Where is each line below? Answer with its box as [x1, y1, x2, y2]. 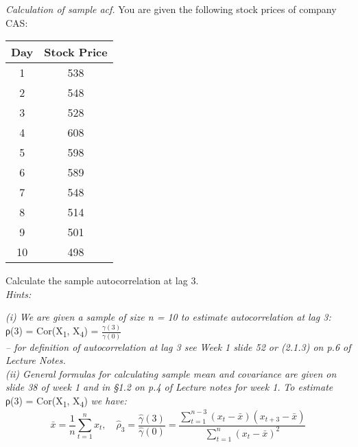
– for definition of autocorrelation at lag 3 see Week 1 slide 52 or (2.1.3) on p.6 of [5, 339, 351, 354]
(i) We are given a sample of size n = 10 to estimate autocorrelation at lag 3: [5, 310, 331, 324]
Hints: [5, 286, 32, 301]
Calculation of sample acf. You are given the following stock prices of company [5, 2, 337, 16]
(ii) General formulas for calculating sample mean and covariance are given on [5, 366, 337, 380]
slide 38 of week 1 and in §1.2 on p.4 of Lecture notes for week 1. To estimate [5, 380, 333, 394]
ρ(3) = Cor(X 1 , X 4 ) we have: [5, 393, 127, 409]
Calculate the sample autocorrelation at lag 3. [5, 273, 199, 288]
